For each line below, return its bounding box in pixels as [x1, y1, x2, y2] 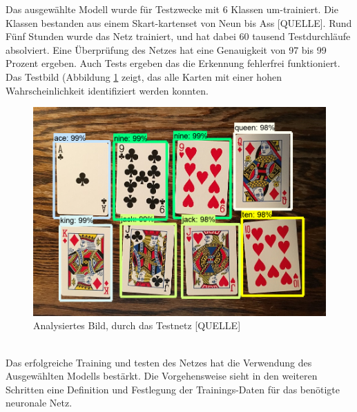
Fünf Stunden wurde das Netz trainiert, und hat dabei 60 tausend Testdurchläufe [6, 29, 351, 43]
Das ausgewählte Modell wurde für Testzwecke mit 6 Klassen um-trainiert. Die [6, 2, 338, 16]
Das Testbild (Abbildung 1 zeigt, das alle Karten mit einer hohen [6, 69, 282, 84]
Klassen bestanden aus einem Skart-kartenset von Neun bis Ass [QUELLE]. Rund [6, 15, 352, 30]
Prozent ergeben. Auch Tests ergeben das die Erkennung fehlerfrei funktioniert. [6, 56, 340, 70]
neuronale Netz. [6, 395, 73, 410]
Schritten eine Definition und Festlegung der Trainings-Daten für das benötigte [6, 382, 340, 396]
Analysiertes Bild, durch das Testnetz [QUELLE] [33, 318, 241, 333]
